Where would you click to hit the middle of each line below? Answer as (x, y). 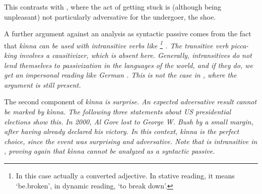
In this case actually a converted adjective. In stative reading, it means (125, 175)
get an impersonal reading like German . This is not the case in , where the (120, 75)
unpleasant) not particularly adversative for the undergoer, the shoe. (110, 16)
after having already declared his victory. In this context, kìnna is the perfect (122, 131)
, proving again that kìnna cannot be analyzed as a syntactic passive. (110, 151)
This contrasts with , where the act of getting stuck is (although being (113, 7)
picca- (240, 45)
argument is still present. (43, 84)
